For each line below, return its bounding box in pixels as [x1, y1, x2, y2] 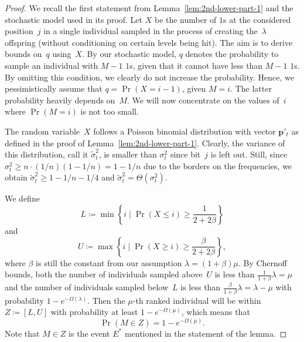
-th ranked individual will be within [132, 294, 261, 306]
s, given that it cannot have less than [129, 59, 263, 71]
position [5, 25, 33, 37]
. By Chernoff [238, 256, 287, 269]
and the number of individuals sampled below [5, 281, 169, 293]
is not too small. [80, 105, 139, 118]
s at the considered [223, 13, 291, 25]
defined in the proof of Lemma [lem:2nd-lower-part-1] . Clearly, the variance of [5, 136, 285, 149]
